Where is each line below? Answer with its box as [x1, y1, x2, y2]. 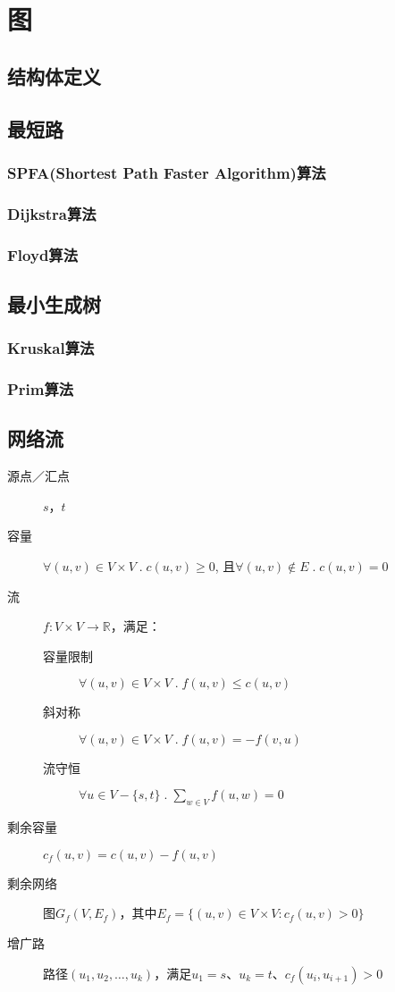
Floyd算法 [7, 243, 79, 265]
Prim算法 [7, 378, 74, 400]
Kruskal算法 [7, 337, 95, 359]
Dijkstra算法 [7, 202, 97, 224]
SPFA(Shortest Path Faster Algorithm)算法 [7, 161, 326, 183]
